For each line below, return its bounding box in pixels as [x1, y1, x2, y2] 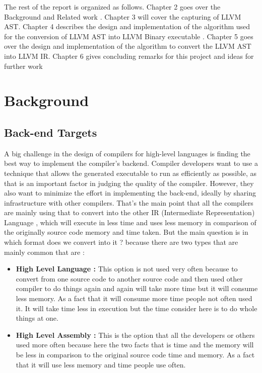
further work [4, 60, 43, 71]
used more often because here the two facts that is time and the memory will [16, 339, 254, 350]
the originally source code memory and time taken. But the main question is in [4, 227, 248, 237]
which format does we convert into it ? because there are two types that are [4, 237, 238, 247]
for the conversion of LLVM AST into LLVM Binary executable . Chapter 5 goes [4, 31, 253, 41]
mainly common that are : [4, 246, 85, 257]
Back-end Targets [4, 124, 97, 140]
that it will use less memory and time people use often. [16, 359, 186, 369]
